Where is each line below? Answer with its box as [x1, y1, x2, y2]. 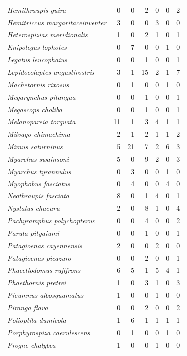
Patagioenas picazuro [7, 252, 71, 263]
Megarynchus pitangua [7, 91, 76, 102]
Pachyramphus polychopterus [7, 215, 95, 226]
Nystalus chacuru [7, 203, 60, 213]
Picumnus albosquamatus [7, 290, 84, 300]
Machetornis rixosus [7, 79, 69, 89]
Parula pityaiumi [7, 227, 59, 238]
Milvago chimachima [7, 129, 70, 139]
